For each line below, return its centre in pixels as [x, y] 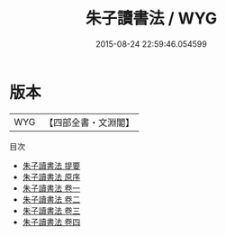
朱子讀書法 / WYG [151, 18]
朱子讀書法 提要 [51, 165]
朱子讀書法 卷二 [51, 199]
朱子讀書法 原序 [51, 177]
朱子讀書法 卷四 [51, 222]
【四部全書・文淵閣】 [90, 123]
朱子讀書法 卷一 [51, 188]
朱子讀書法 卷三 [51, 210]
